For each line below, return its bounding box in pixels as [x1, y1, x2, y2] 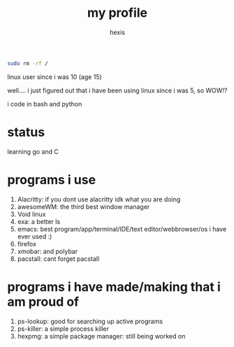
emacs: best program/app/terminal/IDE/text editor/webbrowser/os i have [17, 225, 227, 233]
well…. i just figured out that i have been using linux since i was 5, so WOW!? [7, 86, 228, 94]
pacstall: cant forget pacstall [17, 254, 100, 263]
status [7, 125, 45, 140]
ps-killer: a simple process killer [17, 324, 110, 333]
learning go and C [7, 147, 59, 155]
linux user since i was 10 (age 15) [7, 72, 103, 81]
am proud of [7, 294, 80, 309]
